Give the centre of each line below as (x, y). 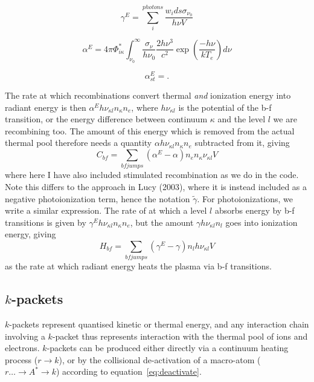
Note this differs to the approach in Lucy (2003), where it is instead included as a (156, 186)
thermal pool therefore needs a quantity (78, 143)
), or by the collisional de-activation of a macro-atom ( (160, 359)
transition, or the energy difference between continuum (106, 119)
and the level (242, 119)
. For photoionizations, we (245, 198)
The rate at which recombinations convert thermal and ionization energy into (148, 95)
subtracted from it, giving (242, 143)
